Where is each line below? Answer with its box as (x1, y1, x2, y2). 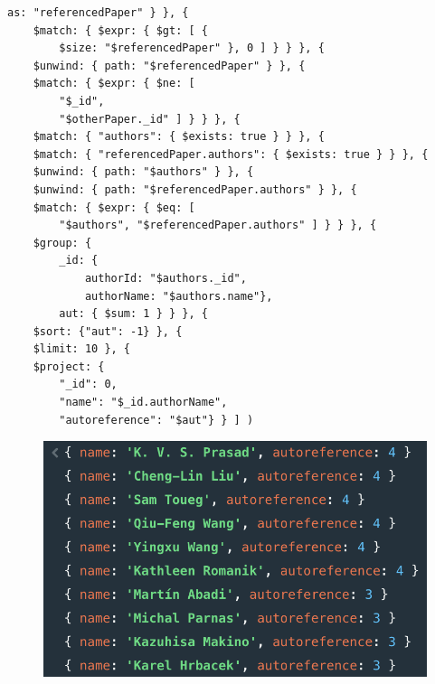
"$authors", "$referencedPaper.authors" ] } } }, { (59, 219, 377, 232)
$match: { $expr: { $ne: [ (33, 77, 195, 90)
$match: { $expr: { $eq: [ (33, 201, 195, 214)
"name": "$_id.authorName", (59, 396, 228, 409)
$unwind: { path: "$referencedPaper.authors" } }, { (33, 183, 357, 196)
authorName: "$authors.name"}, (84, 289, 273, 303)
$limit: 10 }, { (33, 342, 131, 356)
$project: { (33, 360, 105, 373)
